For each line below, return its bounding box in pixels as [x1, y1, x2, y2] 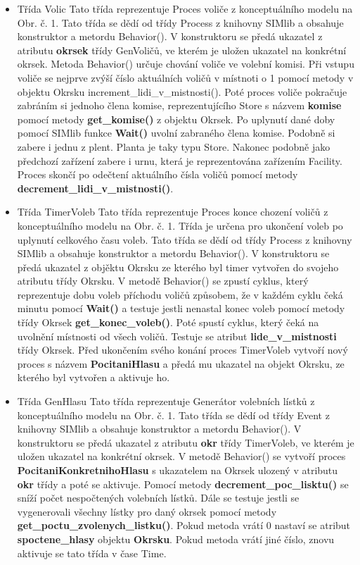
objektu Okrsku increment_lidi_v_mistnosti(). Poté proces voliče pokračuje [17, 84, 347, 99]
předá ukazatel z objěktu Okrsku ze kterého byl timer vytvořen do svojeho [17, 259, 339, 274]
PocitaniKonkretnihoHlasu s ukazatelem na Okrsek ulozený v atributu [17, 463, 338, 477]
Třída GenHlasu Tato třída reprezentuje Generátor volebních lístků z [17, 394, 315, 409]
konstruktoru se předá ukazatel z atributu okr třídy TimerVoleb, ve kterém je [17, 435, 354, 449]
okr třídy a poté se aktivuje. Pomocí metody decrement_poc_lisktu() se [17, 476, 349, 491]
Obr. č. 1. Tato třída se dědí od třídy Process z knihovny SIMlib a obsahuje [17, 15, 344, 30]
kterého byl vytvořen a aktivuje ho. [17, 370, 170, 385]
